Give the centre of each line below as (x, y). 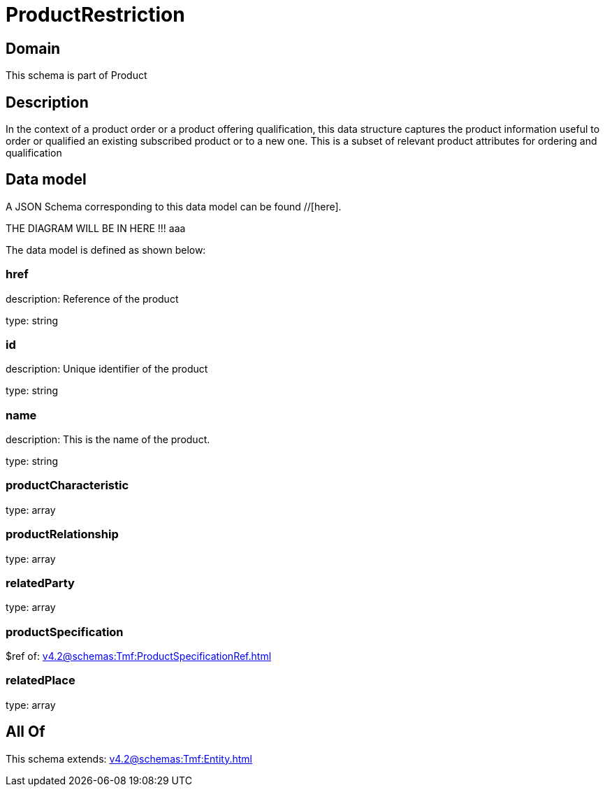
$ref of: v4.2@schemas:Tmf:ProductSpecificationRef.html (139, 656)
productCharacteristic (67, 485)
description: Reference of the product (92, 298)
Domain (33, 48)
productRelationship (62, 534)
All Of (25, 732)
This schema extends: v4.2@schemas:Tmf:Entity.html (129, 758)
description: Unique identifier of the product (107, 369)
